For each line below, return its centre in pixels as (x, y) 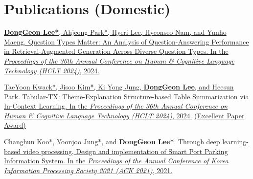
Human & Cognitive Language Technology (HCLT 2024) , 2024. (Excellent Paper (124, 115)
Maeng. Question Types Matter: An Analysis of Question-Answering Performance (126, 41)
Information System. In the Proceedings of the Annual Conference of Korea (116, 161)
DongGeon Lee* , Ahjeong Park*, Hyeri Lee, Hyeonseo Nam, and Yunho (115, 32)
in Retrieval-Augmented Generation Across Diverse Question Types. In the (116, 51)
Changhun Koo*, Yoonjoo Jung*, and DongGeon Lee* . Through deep (112, 142)
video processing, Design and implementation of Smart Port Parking (125, 151)
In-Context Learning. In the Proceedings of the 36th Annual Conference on (116, 106)
